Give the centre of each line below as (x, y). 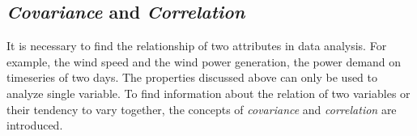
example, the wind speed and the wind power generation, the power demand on (204, 61)
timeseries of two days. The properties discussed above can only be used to (192, 77)
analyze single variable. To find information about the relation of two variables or (208, 93)
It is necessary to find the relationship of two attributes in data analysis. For (197, 46)
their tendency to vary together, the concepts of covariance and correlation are (202, 109)
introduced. (35, 125)
